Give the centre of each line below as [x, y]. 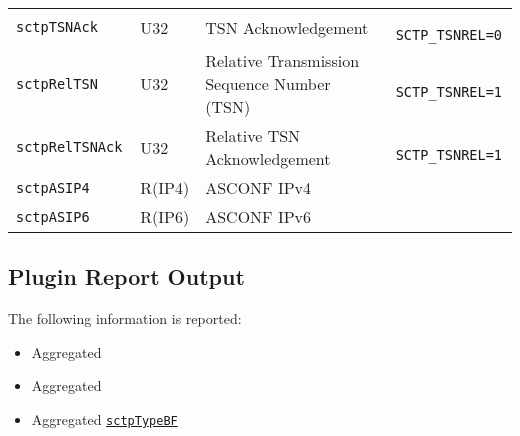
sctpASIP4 [53, 187]
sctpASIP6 [53, 216]
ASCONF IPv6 [258, 216]
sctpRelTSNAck [69, 147]
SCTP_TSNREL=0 [449, 35]
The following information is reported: [125, 318]
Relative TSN [253, 135]
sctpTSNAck [57, 27]
